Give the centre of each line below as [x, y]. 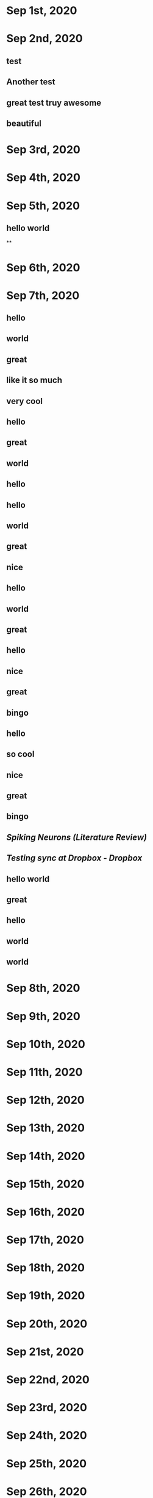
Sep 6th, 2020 [43, 267]
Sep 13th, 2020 [46, 1128]
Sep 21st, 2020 [45, 1352]
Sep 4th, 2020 [44, 178]
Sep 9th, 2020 [43, 1016]
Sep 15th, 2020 [45, 1184]
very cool [25, 401]
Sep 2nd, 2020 [45, 39]
